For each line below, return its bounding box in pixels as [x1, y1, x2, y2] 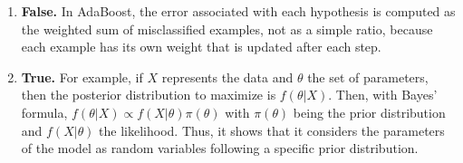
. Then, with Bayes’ [328, 85, 438, 104]
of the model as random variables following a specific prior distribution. [21, 139, 419, 158]
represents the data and [161, 67, 294, 86]
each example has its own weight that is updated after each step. [21, 37, 381, 56]
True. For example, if [21, 67, 143, 86]
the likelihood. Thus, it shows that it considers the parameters [99, 120, 445, 139]
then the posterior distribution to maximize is [21, 85, 276, 104]
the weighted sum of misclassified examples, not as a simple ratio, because [21, 19, 433, 38]
